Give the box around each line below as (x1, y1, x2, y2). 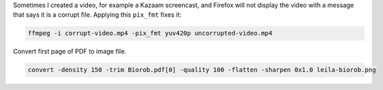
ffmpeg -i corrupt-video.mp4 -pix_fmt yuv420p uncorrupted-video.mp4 (27, 29, 273, 38)
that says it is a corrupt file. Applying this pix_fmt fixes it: (13, 10, 182, 19)
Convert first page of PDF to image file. (13, 47, 126, 56)
